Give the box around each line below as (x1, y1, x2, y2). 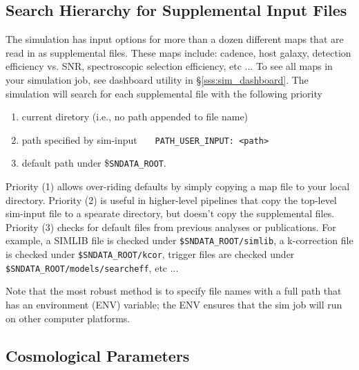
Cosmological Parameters (6, 344, 190, 366)
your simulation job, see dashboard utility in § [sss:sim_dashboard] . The (6, 72, 309, 86)
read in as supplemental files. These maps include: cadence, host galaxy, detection (6, 45, 351, 59)
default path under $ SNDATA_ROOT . (21, 156, 166, 170)
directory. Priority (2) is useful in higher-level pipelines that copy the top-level (6, 192, 337, 207)
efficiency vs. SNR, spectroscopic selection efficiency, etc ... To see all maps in (6, 59, 333, 73)
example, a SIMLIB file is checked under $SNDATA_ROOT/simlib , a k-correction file (6, 233, 353, 248)
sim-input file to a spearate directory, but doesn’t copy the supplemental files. (6, 206, 335, 221)
